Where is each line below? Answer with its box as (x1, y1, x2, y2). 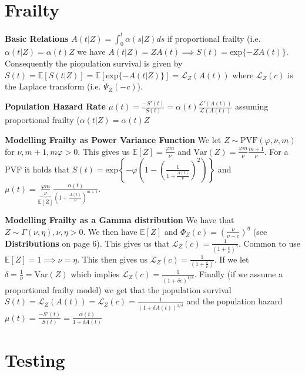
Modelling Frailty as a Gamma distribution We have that (5, 214, 234, 226)
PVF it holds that (5, 162, 70, 175)
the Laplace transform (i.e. (5, 80, 101, 92)
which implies (71, 267, 120, 280)
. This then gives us (77, 253, 148, 265)
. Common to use (238, 237, 300, 249)
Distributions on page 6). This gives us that (5, 237, 170, 249)
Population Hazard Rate (5, 100, 106, 112)
